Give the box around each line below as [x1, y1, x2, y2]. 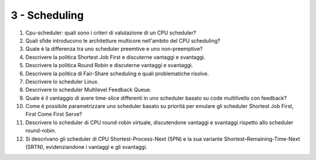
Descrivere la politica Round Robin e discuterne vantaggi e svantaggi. [25, 62, 193, 69]
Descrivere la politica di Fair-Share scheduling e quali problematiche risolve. [25, 70, 209, 77]
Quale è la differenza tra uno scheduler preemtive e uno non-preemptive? [25, 46, 203, 53]
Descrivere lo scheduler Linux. [25, 78, 99, 85]
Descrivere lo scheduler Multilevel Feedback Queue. [25, 86, 152, 93]
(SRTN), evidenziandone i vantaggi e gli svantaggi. [25, 144, 147, 151]
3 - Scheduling [11, 9, 84, 22]
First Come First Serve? [25, 111, 83, 118]
